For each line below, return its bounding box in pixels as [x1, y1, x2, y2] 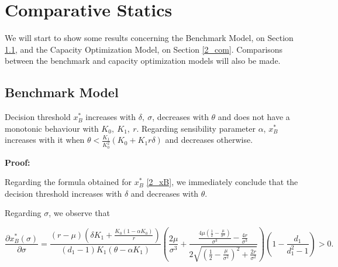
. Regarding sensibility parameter [136, 122, 256, 134]
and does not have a [218, 111, 290, 123]
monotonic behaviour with [5, 122, 99, 134]
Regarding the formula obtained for [5, 176, 132, 188]
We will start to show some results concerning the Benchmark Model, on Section [5, 32, 294, 44]
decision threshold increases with [5, 187, 122, 199]
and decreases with [130, 187, 199, 199]
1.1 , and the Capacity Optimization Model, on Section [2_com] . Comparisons [5, 43, 283, 55]
